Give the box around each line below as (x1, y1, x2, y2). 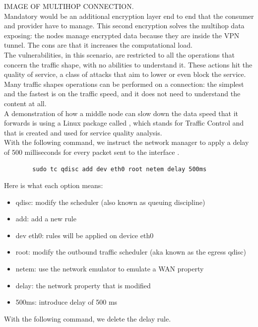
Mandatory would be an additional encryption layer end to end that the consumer (4, 10, 254, 21)
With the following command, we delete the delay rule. (4, 313, 171, 324)
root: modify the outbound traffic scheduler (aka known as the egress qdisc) (15, 247, 246, 257)
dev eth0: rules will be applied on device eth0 (15, 230, 154, 240)
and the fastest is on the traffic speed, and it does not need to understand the (4, 88, 241, 99)
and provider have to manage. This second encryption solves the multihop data (4, 20, 245, 31)
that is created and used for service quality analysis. (4, 127, 162, 137)
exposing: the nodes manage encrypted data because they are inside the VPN (4, 30, 240, 40)
